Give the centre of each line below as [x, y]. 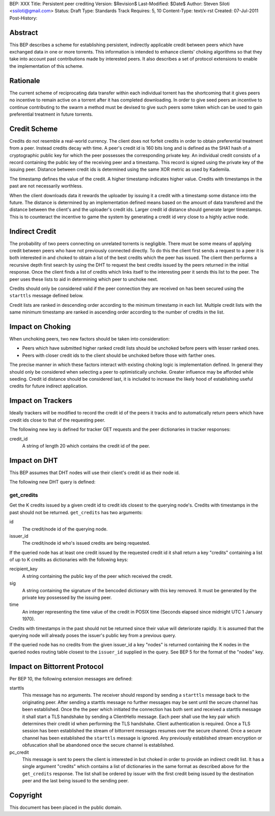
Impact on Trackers [41, 401]
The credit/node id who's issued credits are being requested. [86, 543]
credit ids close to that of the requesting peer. [57, 420]
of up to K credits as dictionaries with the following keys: [69, 560]
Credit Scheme [34, 129]
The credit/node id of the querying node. [65, 529]
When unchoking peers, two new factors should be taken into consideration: [90, 339]
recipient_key [23, 569]
